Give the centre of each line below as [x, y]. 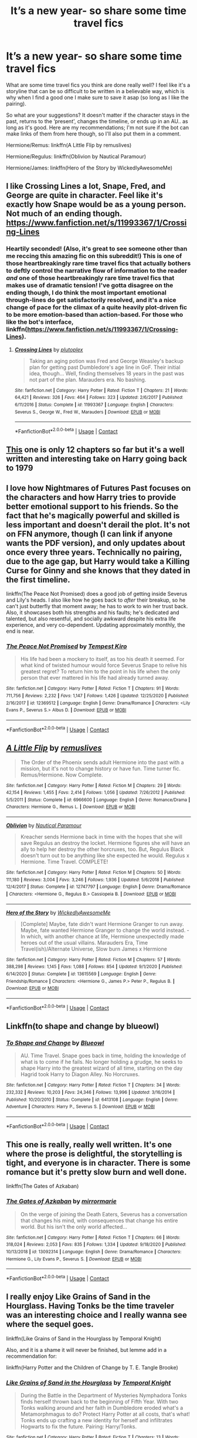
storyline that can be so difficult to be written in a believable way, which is [95, 91]
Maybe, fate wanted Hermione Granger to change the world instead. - [105, 930]
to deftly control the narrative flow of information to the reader [97, 271]
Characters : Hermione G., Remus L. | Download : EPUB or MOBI [71, 807]
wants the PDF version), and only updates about [96, 543]
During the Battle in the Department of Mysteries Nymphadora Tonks [103, 1395]
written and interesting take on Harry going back [97, 459]
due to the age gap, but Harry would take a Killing [98, 561]
